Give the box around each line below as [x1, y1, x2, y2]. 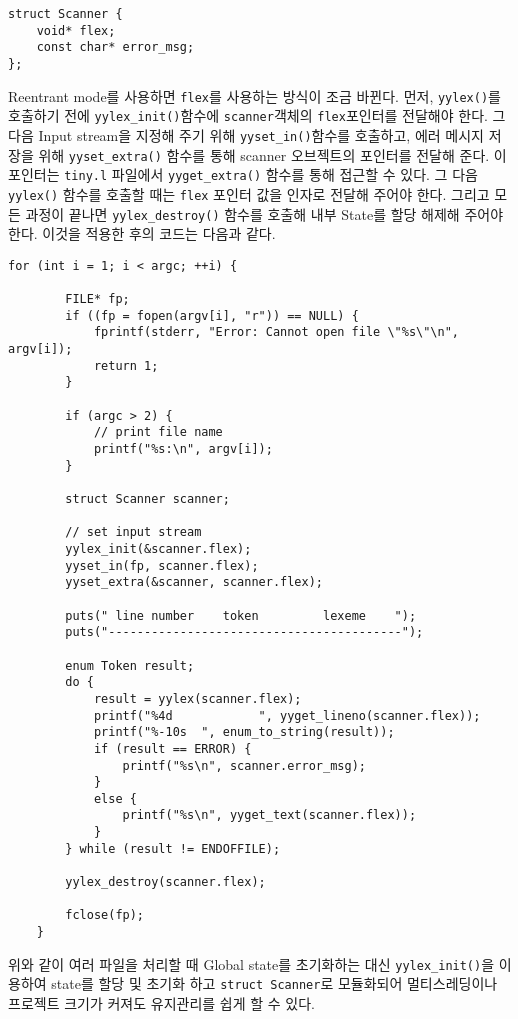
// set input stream [65, 525, 202, 540]
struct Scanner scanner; [65, 492, 230, 506]
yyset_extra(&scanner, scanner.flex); [65, 575, 323, 590]
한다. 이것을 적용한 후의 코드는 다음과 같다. [8, 223, 276, 244]
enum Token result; [65, 658, 195, 673]
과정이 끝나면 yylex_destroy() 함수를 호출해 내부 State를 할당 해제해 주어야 [25, 203, 504, 224]
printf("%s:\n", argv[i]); [93, 442, 273, 457]
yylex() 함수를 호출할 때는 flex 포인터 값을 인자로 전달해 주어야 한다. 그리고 [8, 183, 490, 204]
